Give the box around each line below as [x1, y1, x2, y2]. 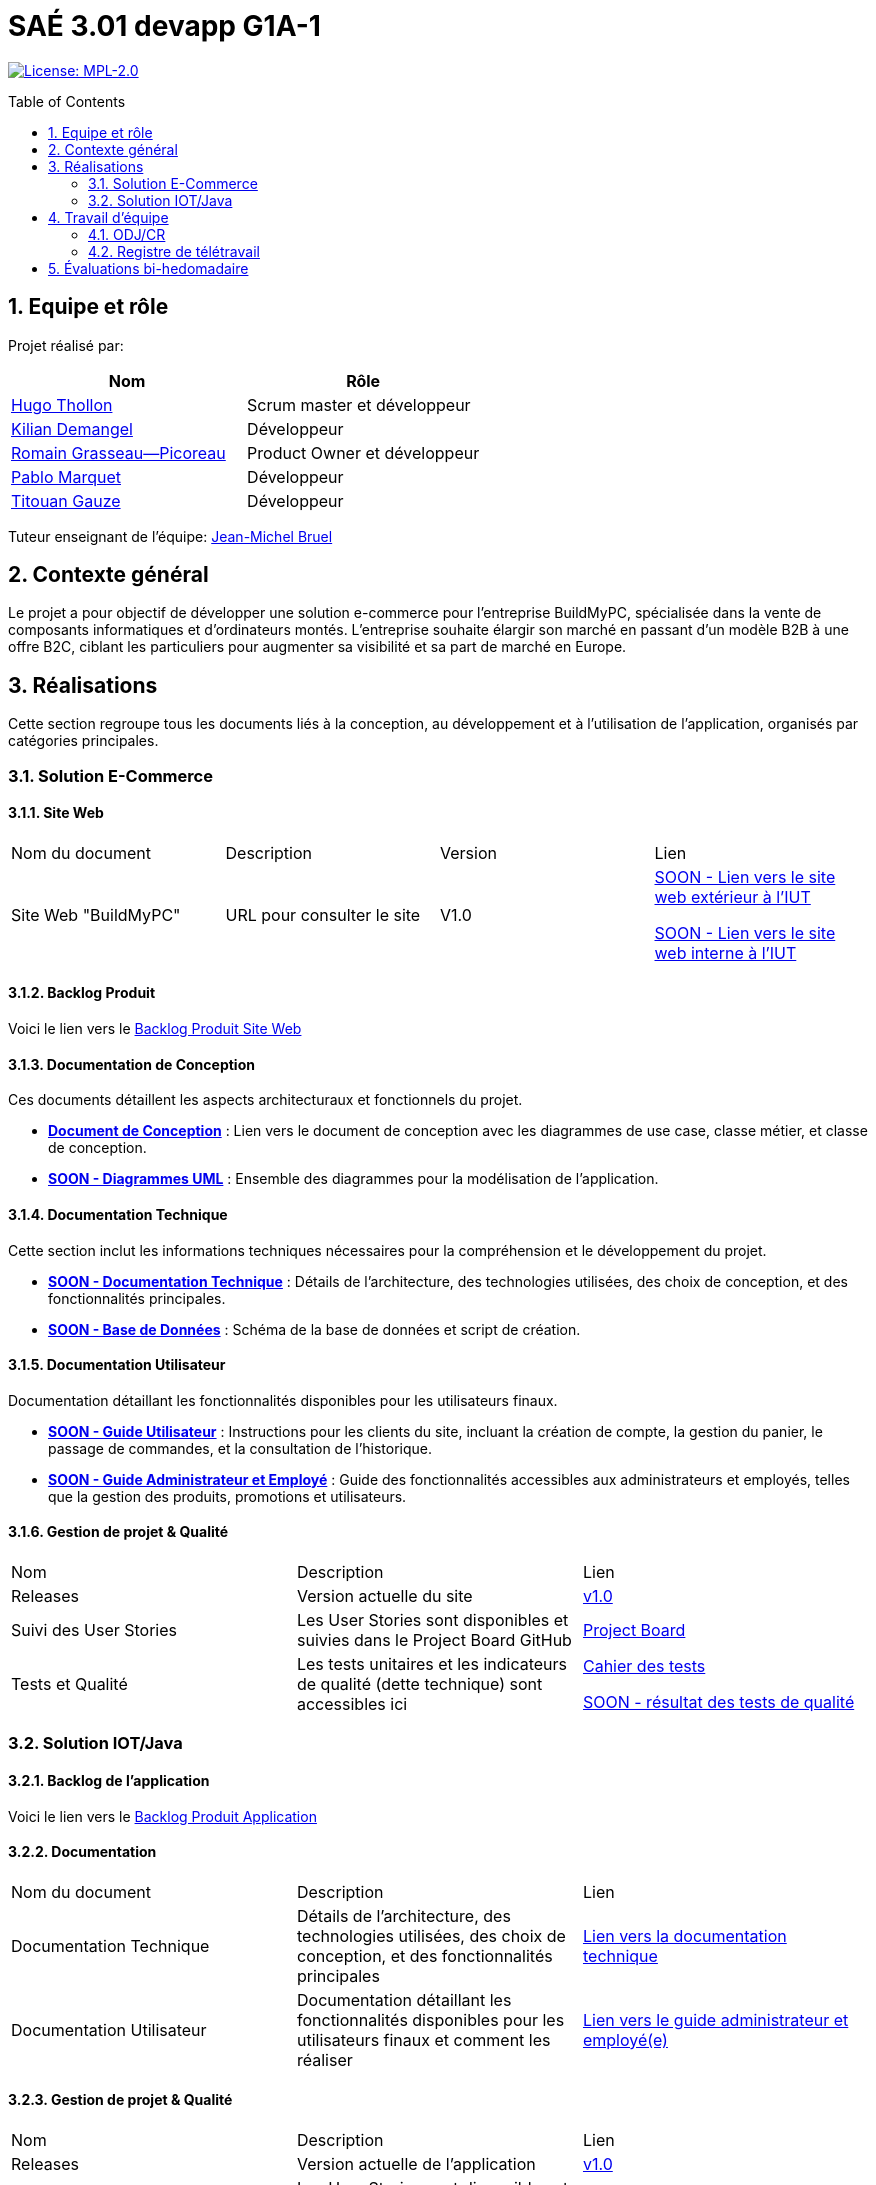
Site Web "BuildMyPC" [11, 904, 181, 925]
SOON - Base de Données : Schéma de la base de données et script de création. [48, 1320, 581, 1338]
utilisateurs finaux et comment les [296, 2029, 551, 2050]
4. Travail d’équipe [48, 208, 169, 226]
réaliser [296, 2049, 353, 2070]
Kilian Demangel [11, 418, 133, 439]
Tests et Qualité [11, 1673, 128, 1694]
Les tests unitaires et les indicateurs [296, 1653, 567, 1674]
